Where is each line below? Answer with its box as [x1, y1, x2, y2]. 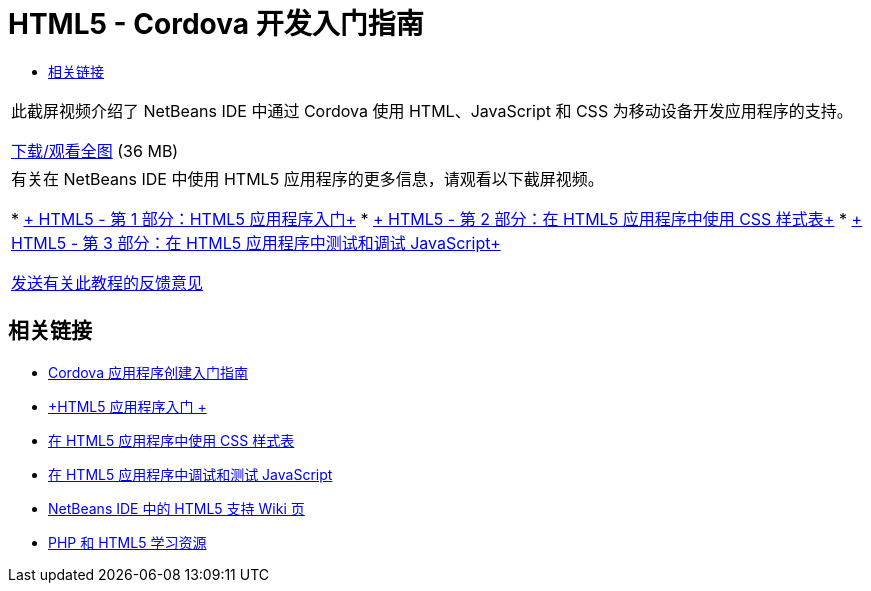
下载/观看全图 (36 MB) [11, 140, 179, 161]
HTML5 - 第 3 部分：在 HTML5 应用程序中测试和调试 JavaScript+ [11, 232, 501, 253]
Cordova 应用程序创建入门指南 [48, 363, 248, 381]
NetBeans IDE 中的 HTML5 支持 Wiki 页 [48, 499, 305, 517]
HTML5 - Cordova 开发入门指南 [8, 7, 424, 41]
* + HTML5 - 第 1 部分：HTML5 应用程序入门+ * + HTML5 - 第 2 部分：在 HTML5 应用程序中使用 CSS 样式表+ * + [11, 208, 863, 229]
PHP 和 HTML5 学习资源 [48, 533, 207, 551]
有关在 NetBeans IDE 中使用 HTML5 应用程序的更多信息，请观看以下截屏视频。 [11, 168, 604, 189]
